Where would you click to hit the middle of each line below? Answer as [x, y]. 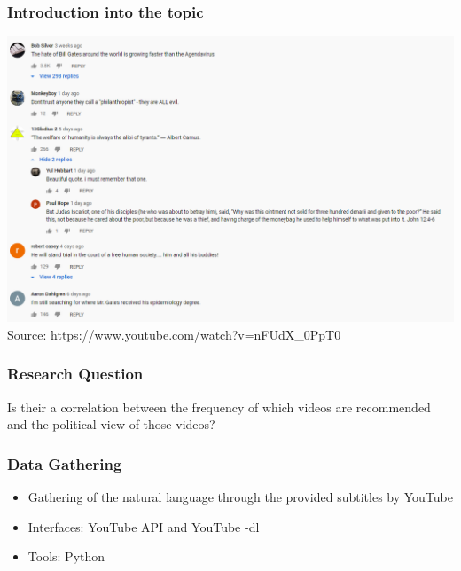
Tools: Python [66, 556]
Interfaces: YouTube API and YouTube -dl [144, 526]
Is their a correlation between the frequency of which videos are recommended [219, 407]
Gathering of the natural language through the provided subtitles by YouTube [241, 496]
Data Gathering [65, 463]
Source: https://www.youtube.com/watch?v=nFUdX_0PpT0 [174, 334]
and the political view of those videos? [111, 424]
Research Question [75, 374]
